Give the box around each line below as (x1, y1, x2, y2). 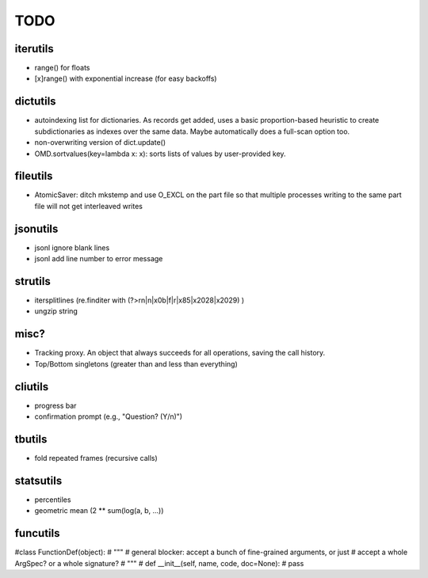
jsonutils (14, 222, 59, 235)
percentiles (34, 495, 71, 504)
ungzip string (34, 306, 78, 316)
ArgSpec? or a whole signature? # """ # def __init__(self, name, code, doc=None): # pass (14, 558, 304, 568)
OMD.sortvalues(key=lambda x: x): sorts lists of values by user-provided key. (34, 149, 286, 158)
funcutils (14, 527, 60, 540)
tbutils (14, 432, 48, 446)
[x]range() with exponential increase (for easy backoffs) (34, 74, 217, 83)
